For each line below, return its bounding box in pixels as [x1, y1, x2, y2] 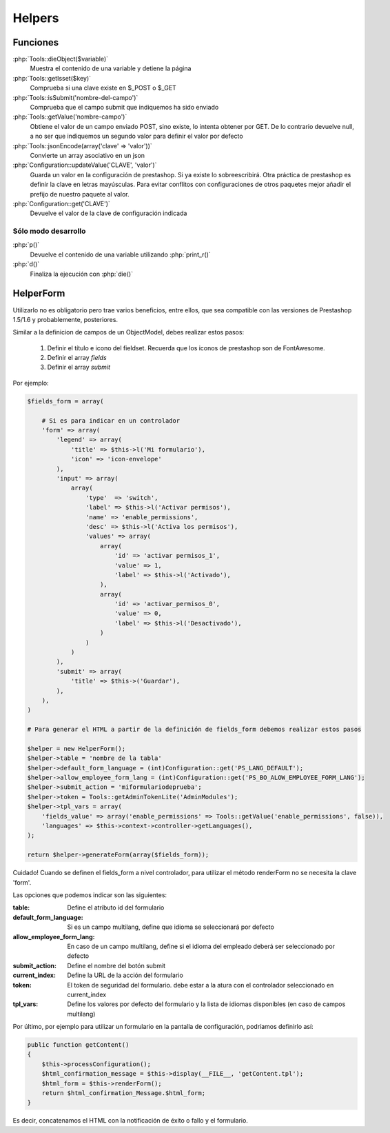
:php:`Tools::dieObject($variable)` [12, 55, 109, 63]
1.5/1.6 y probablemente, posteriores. [12, 315, 119, 323]
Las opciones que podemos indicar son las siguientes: [12, 890, 167, 899]
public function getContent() [27, 1041, 130, 1049]
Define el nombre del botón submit [67, 961, 165, 970]
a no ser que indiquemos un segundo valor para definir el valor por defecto [30, 132, 244, 141]
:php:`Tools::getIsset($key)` [12, 74, 92, 82]
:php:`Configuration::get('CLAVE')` [12, 199, 110, 208]
